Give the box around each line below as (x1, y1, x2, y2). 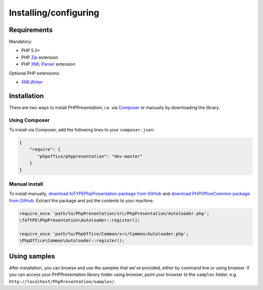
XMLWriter (21, 79, 43, 85)
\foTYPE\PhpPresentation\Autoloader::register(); (19, 217, 140, 223)
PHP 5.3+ (21, 48, 40, 54)
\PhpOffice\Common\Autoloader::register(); (19, 238, 125, 243)
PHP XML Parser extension (21, 61, 75, 67)
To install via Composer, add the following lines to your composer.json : (9, 127, 155, 133)
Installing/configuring (9, 7, 99, 18)
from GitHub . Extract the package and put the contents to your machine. (9, 198, 154, 203)
